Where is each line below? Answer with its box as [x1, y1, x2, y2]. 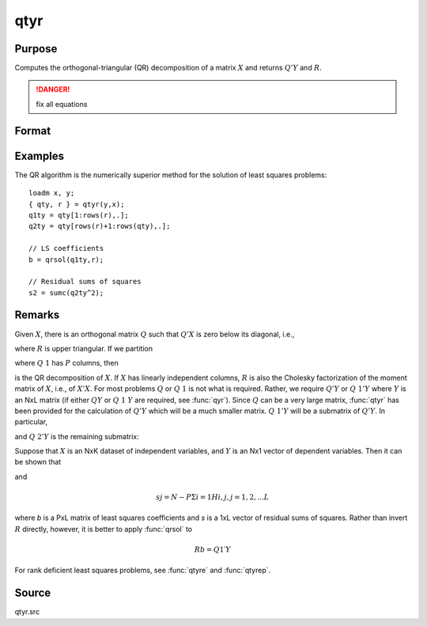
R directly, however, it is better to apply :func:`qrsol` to [14, 524, 193, 533]
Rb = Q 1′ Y [194, 545, 231, 554]
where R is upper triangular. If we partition [14, 343, 153, 353]
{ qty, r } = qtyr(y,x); [28, 199, 125, 209]
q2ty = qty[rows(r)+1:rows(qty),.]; [28, 222, 171, 231]
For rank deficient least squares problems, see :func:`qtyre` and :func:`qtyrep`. [14, 566, 271, 575]
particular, [14, 417, 47, 427]
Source [14, 586, 51, 600]
